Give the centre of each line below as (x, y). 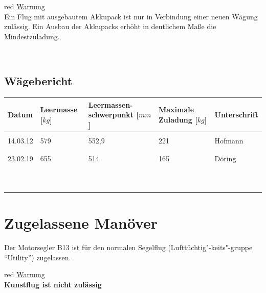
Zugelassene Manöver (81, 223)
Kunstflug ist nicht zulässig (53, 284)
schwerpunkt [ (113, 115)
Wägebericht (38, 81)
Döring (225, 158)
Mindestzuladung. (32, 36)
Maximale (176, 109)
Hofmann (229, 140)
